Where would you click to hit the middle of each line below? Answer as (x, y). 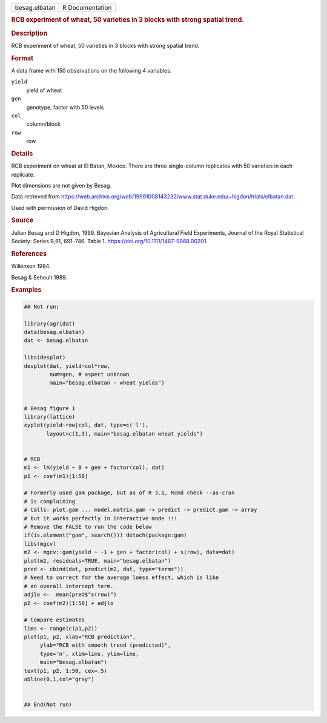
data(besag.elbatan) (54, 332)
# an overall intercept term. (69, 586)
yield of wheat (44, 90)
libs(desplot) (45, 358)
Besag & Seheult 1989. (39, 277)
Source (22, 220)
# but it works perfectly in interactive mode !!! (101, 518)
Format (22, 58)
